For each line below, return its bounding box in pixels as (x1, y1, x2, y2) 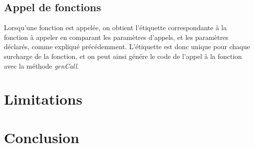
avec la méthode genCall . (4, 60, 79, 71)
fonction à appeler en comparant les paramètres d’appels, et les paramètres (4, 32, 229, 42)
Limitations (4, 89, 83, 109)
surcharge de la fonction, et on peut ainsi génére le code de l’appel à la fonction (4, 51, 242, 61)
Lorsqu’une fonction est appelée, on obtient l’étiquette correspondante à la (4, 22, 227, 33)
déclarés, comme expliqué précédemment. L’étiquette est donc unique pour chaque (4, 41, 250, 52)
